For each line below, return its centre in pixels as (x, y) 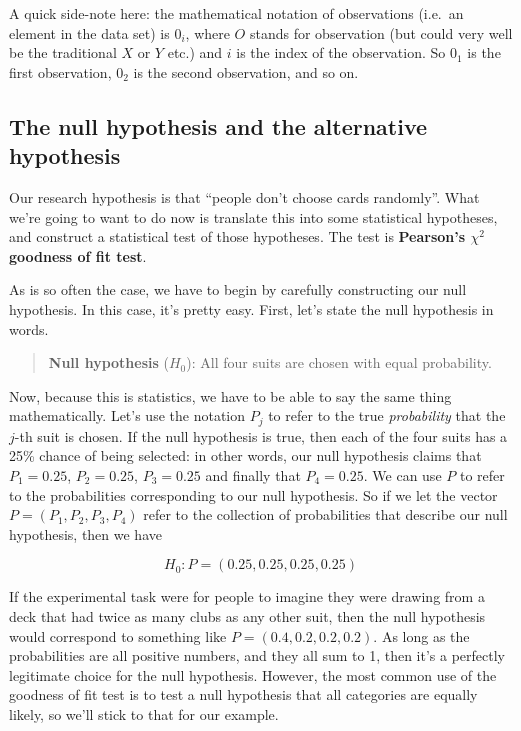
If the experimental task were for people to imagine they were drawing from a (247, 596)
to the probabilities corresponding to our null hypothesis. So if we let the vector (253, 494)
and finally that (253, 474)
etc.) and (195, 52)
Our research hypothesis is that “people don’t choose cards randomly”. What (244, 196)
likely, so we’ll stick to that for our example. (144, 713)
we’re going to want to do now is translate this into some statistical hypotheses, (253, 216)
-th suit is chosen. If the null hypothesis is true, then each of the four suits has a (261, 435)
